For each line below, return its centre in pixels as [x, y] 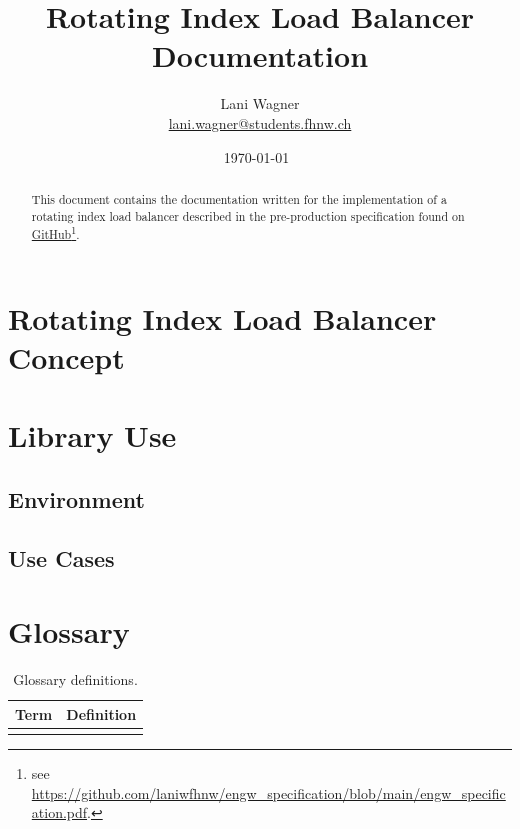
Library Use [92, 435]
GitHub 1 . [55, 233]
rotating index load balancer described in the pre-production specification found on [248, 215]
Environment [76, 498]
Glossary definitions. [75, 679]
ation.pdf [59, 812]
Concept [66, 357]
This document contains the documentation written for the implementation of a [239, 198]
